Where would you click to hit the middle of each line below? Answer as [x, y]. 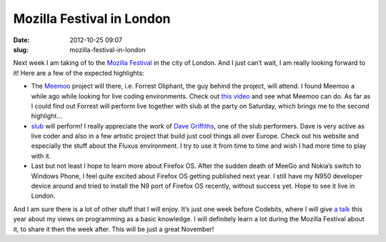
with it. [41, 156]
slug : [21, 49]
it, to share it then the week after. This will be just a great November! [114, 229]
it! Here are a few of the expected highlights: [79, 73]
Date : [21, 40]
